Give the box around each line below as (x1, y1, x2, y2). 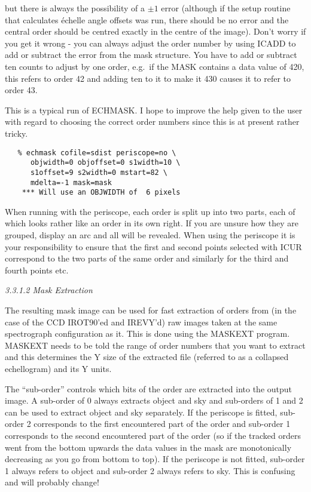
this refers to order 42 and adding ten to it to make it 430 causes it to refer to (5, 72, 291, 84)
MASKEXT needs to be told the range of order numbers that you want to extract (5, 339, 306, 351)
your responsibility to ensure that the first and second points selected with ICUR (5, 240, 302, 253)
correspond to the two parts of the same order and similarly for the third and (5, 252, 289, 265)
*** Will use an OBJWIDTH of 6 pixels (22, 188, 181, 197)
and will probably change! (5, 476, 99, 488)
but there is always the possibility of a (5, 2, 145, 14)
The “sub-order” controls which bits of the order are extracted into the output (5, 382, 292, 395)
